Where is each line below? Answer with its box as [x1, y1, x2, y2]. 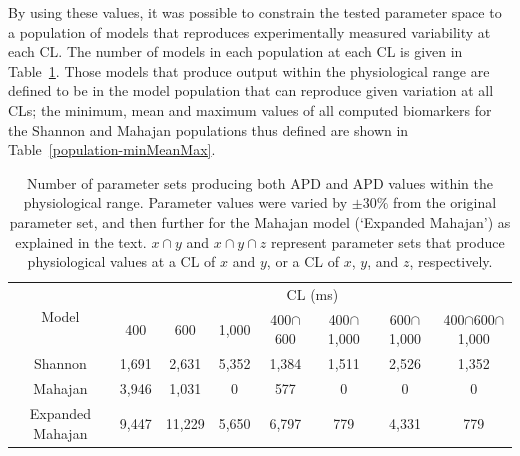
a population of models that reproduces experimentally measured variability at [8, 21, 491, 42]
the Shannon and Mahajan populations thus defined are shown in [8, 119, 409, 140]
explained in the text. [15, 231, 147, 252]
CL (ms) [286, 283, 339, 304]
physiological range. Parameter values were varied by [23, 192, 348, 213]
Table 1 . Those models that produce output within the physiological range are [8, 60, 490, 81]
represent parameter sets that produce [270, 231, 505, 252]
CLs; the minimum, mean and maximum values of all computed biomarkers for [8, 99, 492, 120]
